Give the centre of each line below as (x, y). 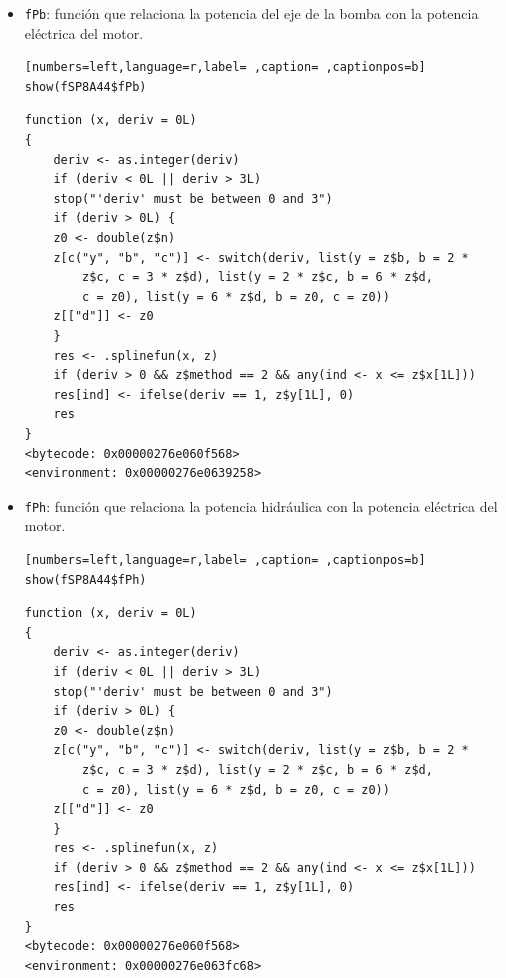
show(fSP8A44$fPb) (85, 86)
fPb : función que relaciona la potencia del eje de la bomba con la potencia (251, 13)
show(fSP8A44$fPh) (85, 579)
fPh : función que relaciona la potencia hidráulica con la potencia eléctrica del (261, 505)
